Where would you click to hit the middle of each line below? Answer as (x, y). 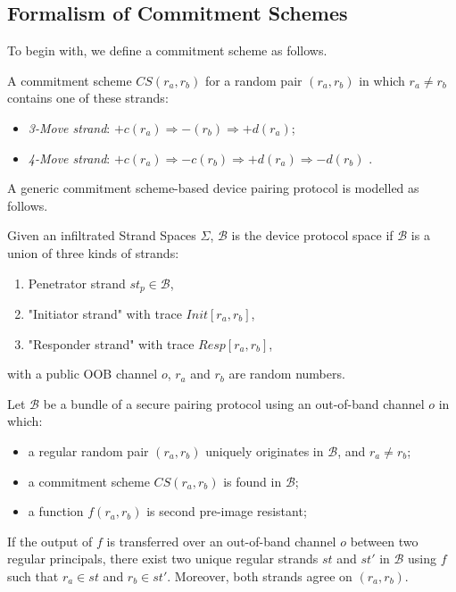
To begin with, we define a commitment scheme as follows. (167, 50)
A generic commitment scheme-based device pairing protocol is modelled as (213, 188)
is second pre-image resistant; (227, 511)
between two (384, 541)
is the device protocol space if (312, 235)
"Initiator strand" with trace (105, 313)
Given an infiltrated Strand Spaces (102, 235)
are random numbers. (287, 374)
